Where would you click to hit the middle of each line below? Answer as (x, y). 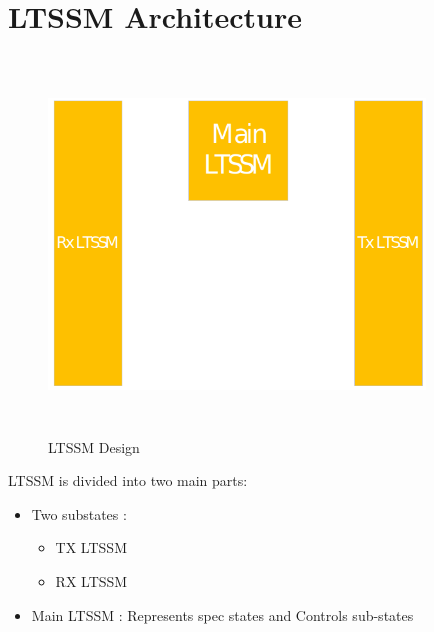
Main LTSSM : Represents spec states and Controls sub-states (222, 614)
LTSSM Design (94, 446)
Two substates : (79, 513)
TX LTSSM (91, 547)
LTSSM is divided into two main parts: (128, 480)
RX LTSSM (91, 581)
